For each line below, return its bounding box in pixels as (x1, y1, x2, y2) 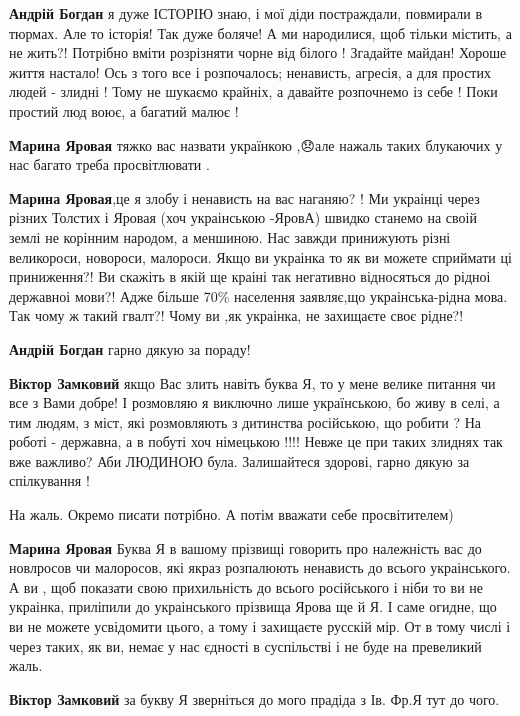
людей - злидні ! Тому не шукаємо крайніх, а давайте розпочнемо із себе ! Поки (9, 81, 498, 102)
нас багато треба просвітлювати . (9, 154, 210, 175)
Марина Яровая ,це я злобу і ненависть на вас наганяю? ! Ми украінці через (9, 187, 480, 208)
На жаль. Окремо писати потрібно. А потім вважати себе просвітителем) (9, 504, 454, 525)
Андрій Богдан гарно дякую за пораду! (9, 338, 251, 359)
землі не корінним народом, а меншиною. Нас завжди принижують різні (9, 226, 451, 247)
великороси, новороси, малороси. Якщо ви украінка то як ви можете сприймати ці (9, 246, 512, 267)
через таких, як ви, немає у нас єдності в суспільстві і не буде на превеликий (9, 635, 482, 656)
